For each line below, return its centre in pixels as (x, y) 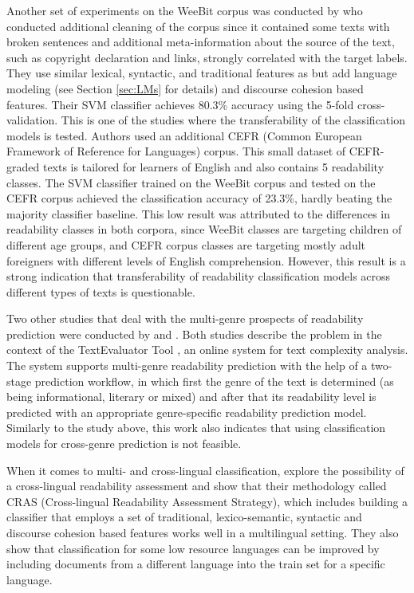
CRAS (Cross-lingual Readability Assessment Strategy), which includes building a (207, 501)
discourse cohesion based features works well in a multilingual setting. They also (203, 532)
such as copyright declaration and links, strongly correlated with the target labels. (207, 57)
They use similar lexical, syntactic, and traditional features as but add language (202, 73)
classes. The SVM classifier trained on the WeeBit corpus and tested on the (191, 182)
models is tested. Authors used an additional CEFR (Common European (184, 135)
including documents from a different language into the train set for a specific (196, 564)
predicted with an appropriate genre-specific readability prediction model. (187, 412)
